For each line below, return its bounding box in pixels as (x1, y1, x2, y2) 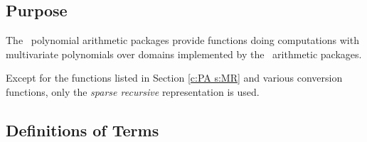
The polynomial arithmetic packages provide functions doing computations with (6, 33, 359, 48)
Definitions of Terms (6, 119, 159, 141)
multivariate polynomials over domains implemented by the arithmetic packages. (6, 46, 362, 61)
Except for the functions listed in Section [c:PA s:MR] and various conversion (6, 70, 343, 85)
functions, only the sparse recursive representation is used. (6, 84, 260, 99)
